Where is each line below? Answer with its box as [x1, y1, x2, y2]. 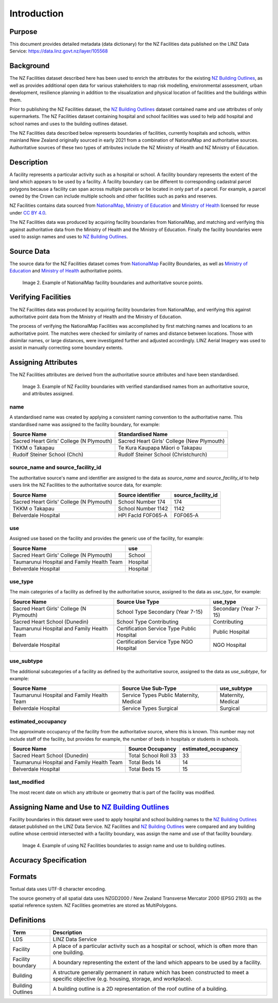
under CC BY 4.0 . [9, 209, 47, 216]
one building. [53, 949, 84, 956]
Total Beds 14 [128, 759, 161, 766]
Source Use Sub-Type [121, 685, 177, 692]
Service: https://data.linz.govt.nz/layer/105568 [9, 48, 108, 54]
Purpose [9, 27, 38, 36]
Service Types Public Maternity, [121, 692, 199, 699]
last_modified [9, 779, 45, 786]
